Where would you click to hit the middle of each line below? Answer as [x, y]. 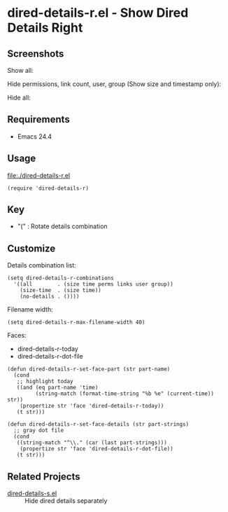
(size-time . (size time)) [60, 291]
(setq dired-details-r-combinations [60, 278]
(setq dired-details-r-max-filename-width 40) [76, 323]
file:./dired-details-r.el [39, 175]
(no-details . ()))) [50, 297]
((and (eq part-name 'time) [57, 388]
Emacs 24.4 [35, 136]
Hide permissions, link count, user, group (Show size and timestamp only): [114, 84]
